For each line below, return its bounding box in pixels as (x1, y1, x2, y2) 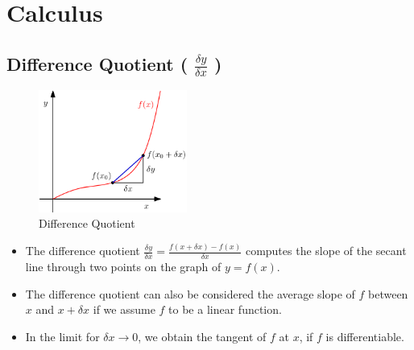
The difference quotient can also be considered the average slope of (25, 285, 355, 302)
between (368, 285, 408, 302)
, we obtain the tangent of (138, 327, 267, 344)
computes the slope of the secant (245, 242, 407, 259)
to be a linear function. (168, 301, 282, 318)
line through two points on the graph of (25, 257, 221, 274)
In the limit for (25, 327, 100, 344)
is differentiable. (325, 327, 404, 344)
